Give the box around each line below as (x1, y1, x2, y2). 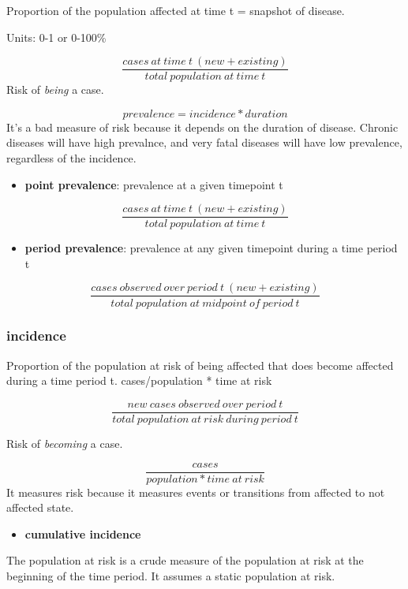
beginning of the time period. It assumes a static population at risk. (6, 568, 335, 584)
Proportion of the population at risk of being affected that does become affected (6, 356, 394, 373)
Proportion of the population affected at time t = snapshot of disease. (6, 2, 345, 18)
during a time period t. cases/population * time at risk (6, 372, 272, 389)
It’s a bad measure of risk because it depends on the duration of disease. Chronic (6, 118, 399, 135)
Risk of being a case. (6, 81, 104, 98)
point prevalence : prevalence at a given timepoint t (24, 176, 283, 192)
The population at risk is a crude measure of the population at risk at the (6, 552, 364, 568)
